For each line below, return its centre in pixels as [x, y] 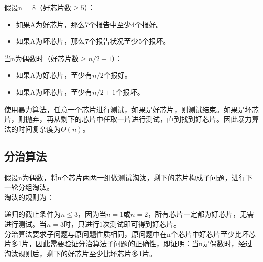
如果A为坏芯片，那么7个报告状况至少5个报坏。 [93, 41]
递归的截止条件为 [32, 214]
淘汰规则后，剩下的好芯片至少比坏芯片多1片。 [80, 253]
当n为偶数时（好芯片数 [41, 58]
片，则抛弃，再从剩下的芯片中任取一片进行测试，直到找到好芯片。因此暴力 [128, 119]
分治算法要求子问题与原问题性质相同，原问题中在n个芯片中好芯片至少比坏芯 [130, 233]
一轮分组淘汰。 [29, 187]
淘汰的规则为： [29, 197]
